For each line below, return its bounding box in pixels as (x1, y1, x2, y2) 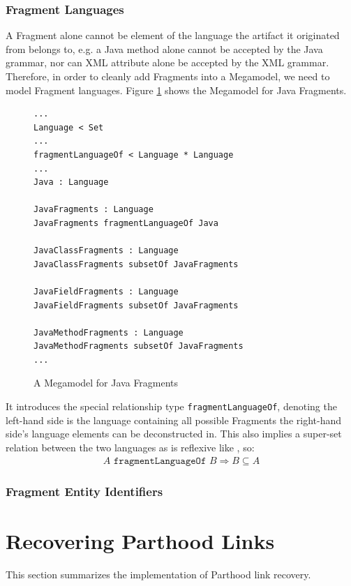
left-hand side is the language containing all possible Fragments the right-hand (6, 412, 341, 427)
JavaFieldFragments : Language (33, 286, 179, 296)
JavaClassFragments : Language (33, 246, 179, 256)
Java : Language (33, 177, 109, 188)
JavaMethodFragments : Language (33, 327, 184, 338)
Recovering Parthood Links (6, 526, 275, 555)
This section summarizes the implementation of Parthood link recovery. (6, 566, 311, 581)
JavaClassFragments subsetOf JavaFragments (33, 259, 239, 269)
